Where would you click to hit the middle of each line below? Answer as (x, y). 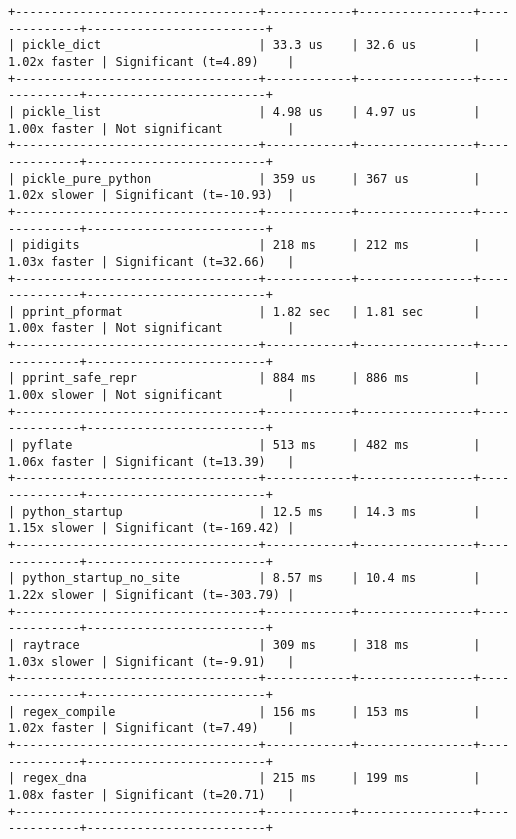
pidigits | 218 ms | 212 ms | (251, 245)
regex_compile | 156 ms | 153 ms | (251, 711)
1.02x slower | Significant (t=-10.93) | (151, 195)
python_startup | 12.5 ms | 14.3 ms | (251, 511)
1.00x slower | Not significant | (151, 395)
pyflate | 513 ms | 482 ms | (251, 445)
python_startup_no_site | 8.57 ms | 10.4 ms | (251, 578)
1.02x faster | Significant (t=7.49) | (151, 728)
